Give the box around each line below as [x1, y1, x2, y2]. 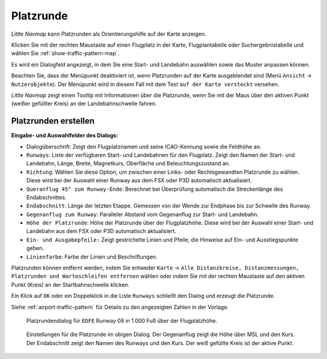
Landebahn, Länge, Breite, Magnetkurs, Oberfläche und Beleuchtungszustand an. [26, 160, 230, 167]
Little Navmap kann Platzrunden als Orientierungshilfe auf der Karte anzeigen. [11, 30, 206, 38]
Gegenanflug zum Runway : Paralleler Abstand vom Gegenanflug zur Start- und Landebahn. [26, 211, 259, 218]
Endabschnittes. [26, 194, 67, 201]
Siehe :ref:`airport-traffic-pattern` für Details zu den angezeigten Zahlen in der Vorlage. [11, 303, 229, 311]
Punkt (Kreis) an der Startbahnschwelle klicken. [11, 281, 130, 288]
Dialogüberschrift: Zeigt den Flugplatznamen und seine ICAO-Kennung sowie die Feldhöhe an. [26, 143, 262, 150]
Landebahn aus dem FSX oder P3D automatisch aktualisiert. [26, 228, 177, 235]
